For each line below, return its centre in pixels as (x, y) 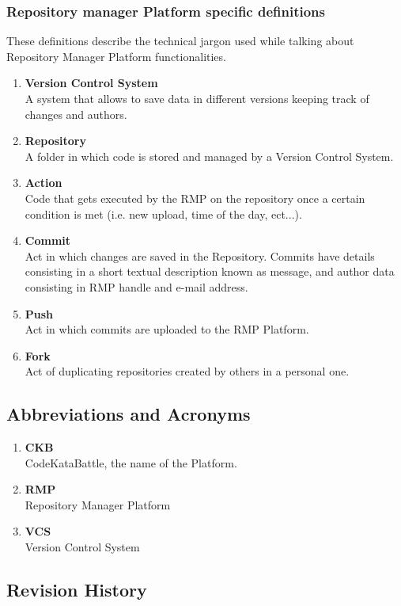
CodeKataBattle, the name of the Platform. (131, 462)
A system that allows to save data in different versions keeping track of (197, 98)
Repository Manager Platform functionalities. (116, 56)
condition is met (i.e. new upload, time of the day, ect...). (163, 213)
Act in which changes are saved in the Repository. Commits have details (200, 255)
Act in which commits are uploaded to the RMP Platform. (167, 329)
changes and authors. (76, 114)
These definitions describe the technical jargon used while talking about (180, 41)
